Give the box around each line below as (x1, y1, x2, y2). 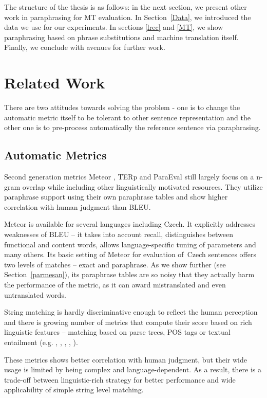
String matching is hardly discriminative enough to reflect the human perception (4, 306, 258, 317)
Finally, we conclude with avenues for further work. (4, 42, 165, 52)
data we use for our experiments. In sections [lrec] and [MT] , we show (4, 22, 223, 32)
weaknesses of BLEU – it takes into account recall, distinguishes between (4, 229, 233, 240)
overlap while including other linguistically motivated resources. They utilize (22, 181, 263, 192)
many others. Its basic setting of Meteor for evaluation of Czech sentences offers (4, 249, 257, 260)
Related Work (4, 72, 105, 93)
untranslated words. (4, 289, 66, 300)
